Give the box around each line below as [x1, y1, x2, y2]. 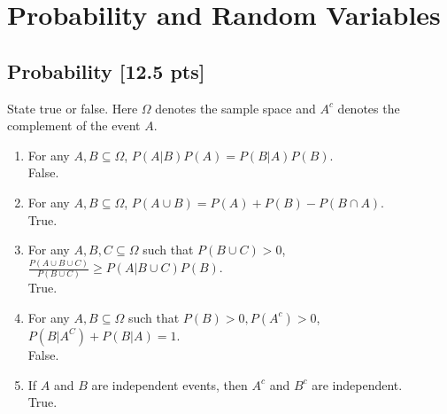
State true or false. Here [7, 98, 138, 117]
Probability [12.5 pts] [7, 57, 205, 84]
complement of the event [7, 116, 141, 135]
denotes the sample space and [155, 98, 316, 117]
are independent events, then [91, 375, 248, 394]
